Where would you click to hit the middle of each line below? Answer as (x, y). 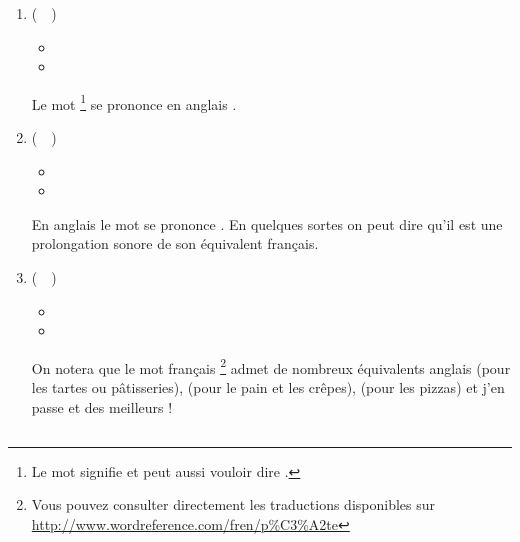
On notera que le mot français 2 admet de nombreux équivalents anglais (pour (271, 366)
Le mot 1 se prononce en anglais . (134, 102)
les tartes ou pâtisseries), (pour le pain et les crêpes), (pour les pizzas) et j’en (268, 387)
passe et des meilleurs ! (102, 406)
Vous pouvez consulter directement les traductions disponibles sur (233, 504)
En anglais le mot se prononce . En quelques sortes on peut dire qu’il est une (267, 223)
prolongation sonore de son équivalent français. (175, 243)
